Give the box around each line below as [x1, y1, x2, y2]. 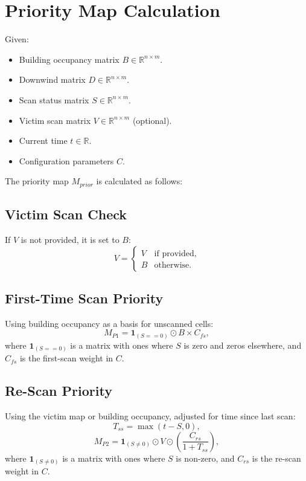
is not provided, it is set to [21, 233, 120, 245]
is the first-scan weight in [19, 352, 113, 364]
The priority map [5, 175, 69, 187]
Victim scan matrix [19, 114, 91, 126]
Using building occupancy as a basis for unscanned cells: [5, 317, 214, 329]
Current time [19, 134, 68, 147]
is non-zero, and [176, 451, 235, 464]
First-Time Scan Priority [5, 288, 164, 307]
